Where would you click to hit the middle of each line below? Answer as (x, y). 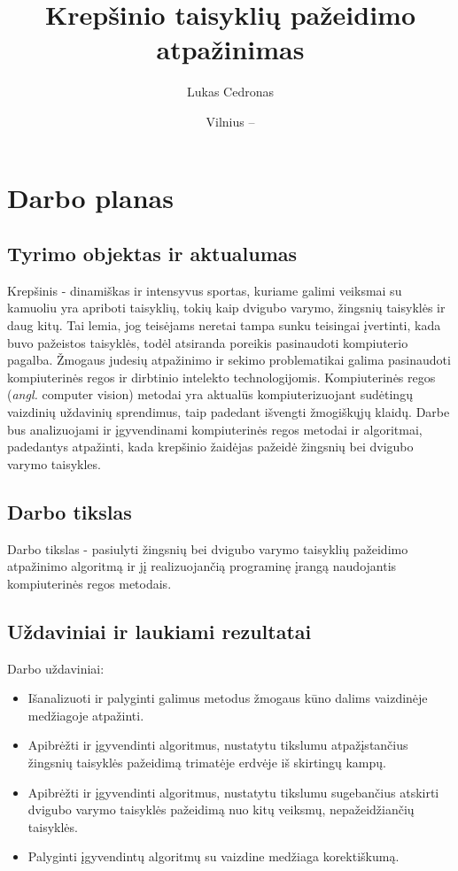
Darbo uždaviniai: (56, 668)
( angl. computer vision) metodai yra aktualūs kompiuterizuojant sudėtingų (210, 394)
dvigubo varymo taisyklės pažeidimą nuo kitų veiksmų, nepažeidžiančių (221, 809)
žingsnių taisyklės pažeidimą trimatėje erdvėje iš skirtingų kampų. (207, 762)
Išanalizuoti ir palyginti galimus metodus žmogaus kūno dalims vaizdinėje (228, 698)
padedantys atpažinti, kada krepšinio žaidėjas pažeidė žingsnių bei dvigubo (210, 447)
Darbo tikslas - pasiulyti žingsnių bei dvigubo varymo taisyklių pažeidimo (208, 548)
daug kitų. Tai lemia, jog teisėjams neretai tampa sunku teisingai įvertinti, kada (224, 325)
